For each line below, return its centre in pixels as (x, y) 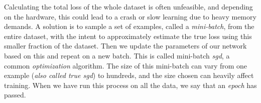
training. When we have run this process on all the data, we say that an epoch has (130, 85)
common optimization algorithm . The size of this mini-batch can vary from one (126, 65)
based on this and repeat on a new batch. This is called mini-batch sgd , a (117, 55)
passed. (15, 95)
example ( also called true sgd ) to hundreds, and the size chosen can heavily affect (129, 75)
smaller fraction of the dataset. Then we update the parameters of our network (125, 46)
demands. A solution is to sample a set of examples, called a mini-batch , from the (129, 26)
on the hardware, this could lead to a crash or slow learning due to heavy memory (130, 16)
